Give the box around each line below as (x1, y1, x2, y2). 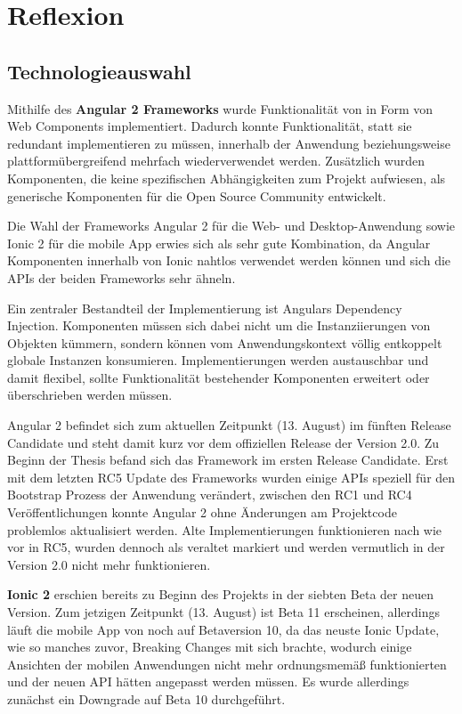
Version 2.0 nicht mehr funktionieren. (7, 555, 211, 573)
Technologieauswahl (7, 57, 191, 85)
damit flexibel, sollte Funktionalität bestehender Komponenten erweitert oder (7, 368, 430, 386)
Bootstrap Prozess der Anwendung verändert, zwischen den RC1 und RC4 (7, 485, 412, 504)
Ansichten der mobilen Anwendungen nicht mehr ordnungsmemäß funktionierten (7, 654, 447, 673)
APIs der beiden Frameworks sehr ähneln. (7, 268, 236, 287)
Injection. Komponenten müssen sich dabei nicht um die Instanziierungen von (7, 316, 431, 335)
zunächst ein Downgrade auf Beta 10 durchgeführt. (7, 689, 286, 708)
